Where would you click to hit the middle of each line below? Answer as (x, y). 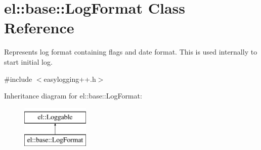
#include (18, 79)
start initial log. (28, 61)
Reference (39, 28)
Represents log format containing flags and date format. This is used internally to (131, 52)
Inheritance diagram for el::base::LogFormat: (73, 96)
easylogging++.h (70, 79)
